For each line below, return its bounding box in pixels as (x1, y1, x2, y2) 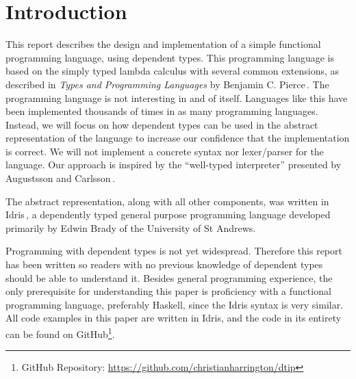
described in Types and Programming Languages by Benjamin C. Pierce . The (5, 77, 329, 91)
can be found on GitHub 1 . (5, 325, 115, 341)
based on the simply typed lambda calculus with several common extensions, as (5, 64, 340, 78)
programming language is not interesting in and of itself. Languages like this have (5, 90, 348, 105)
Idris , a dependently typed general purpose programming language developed (5, 207, 331, 222)
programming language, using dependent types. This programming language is (5, 50, 335, 64)
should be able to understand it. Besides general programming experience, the (5, 270, 333, 285)
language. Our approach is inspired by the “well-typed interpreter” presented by (5, 157, 342, 172)
